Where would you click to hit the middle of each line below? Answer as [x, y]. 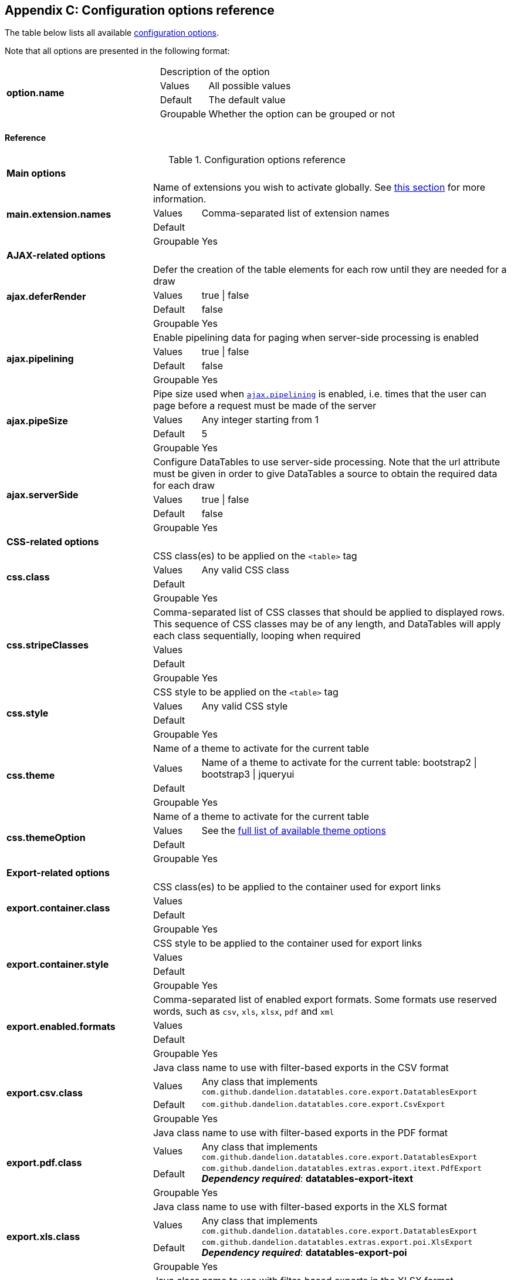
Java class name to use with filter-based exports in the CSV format [301, 1067]
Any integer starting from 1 [260, 419]
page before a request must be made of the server [265, 405]
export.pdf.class [44, 1162]
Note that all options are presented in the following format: [117, 51]
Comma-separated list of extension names [295, 213]
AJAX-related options [56, 255]
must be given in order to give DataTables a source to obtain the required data [325, 473]
